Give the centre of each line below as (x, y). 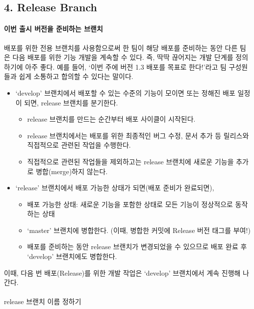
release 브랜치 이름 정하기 (43, 301)
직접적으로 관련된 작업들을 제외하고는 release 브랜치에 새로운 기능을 (130, 161)
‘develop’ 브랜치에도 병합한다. (72, 256)
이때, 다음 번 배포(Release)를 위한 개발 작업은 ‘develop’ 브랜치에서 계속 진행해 (122, 272)
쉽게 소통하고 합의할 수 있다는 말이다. (76, 76)
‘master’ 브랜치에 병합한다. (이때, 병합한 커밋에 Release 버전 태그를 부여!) (139, 230)
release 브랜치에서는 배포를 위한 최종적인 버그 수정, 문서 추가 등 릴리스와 (138, 135)
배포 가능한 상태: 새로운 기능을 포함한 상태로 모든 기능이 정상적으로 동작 (138, 204)
